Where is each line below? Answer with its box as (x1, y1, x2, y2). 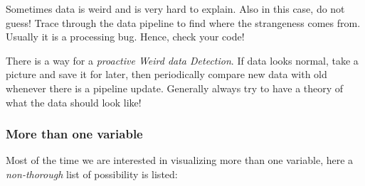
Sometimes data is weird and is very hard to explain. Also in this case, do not (6, 1, 345, 16)
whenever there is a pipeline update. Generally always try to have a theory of (6, 80, 344, 95)
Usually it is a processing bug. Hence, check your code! (6, 29, 245, 44)
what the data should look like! (6, 94, 142, 109)
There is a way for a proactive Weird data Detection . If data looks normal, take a (6, 53, 359, 67)
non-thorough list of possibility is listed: (6, 166, 178, 181)
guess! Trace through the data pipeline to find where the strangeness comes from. (6, 15, 361, 30)
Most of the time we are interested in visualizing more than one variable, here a (6, 153, 354, 168)
